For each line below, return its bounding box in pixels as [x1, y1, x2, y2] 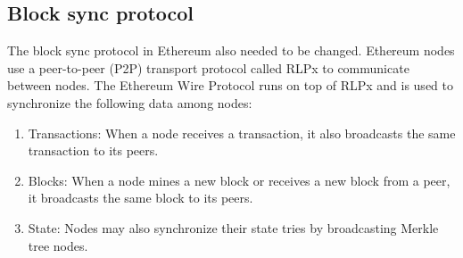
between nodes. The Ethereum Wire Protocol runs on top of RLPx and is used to [7, 76, 453, 95]
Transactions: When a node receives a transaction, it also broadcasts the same [28, 123, 456, 142]
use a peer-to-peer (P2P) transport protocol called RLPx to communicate [7, 58, 409, 77]
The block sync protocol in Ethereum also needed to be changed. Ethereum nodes [7, 41, 455, 60]
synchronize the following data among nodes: [7, 93, 252, 112]
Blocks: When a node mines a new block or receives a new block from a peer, [28, 171, 451, 189]
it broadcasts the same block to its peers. [28, 188, 253, 207]
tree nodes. [28, 236, 88, 254]
